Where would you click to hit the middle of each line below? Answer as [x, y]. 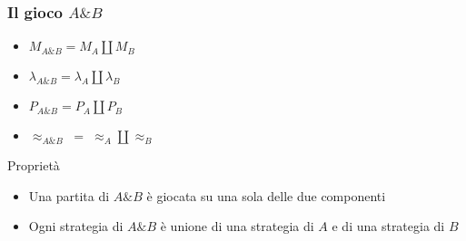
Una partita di [69, 195]
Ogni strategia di [76, 226]
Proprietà [34, 165]
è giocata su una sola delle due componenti [266, 195]
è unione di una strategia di [237, 226]
